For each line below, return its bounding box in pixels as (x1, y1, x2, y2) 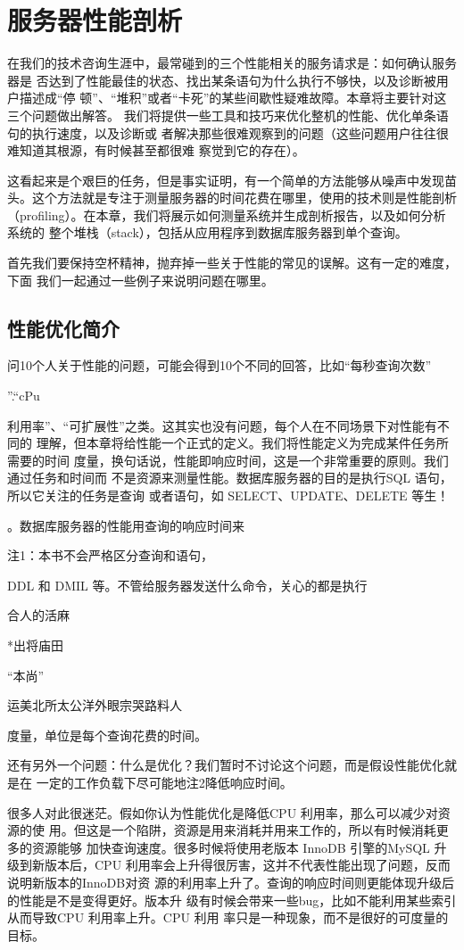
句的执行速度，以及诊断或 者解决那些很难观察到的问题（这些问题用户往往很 (7, 123, 449, 142)
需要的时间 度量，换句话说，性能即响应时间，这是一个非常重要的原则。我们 (7, 450, 449, 469)
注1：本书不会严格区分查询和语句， (7, 546, 213, 565)
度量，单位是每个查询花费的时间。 (7, 725, 207, 744)
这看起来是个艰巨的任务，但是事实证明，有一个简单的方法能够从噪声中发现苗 (7, 170, 457, 189)
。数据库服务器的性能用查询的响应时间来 (7, 516, 244, 534)
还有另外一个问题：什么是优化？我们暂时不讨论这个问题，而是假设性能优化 (7, 756, 444, 774)
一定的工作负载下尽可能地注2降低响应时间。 (36, 772, 293, 791)
